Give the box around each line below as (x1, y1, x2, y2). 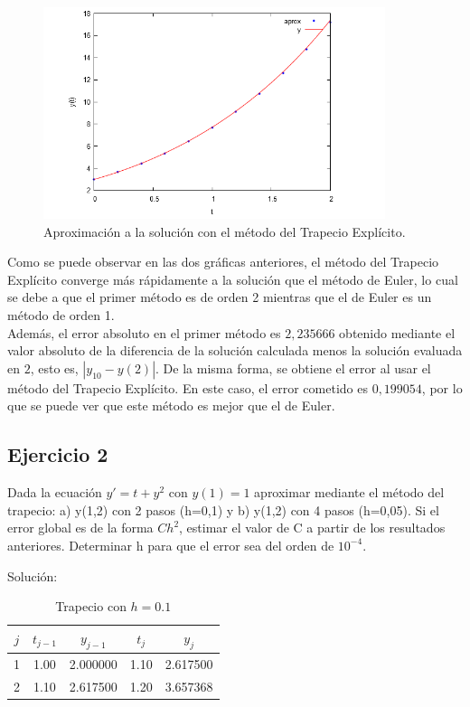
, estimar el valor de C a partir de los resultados (179, 518, 446, 537)
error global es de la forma (7, 518, 154, 537)
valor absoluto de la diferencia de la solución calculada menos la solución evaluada (7, 341, 463, 360)
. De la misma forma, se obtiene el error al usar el (155, 358, 431, 377)
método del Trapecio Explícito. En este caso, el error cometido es (7, 378, 368, 397)
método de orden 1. (7, 305, 115, 324)
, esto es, (30, 358, 79, 377)
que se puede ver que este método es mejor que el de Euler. (7, 396, 335, 415)
